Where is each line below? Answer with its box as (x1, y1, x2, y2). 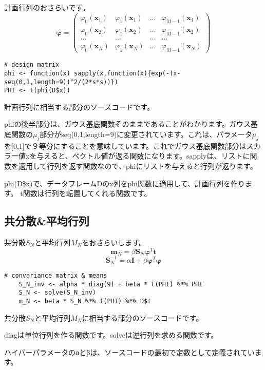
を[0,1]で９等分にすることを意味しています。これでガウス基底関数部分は (4, 140, 247, 151)
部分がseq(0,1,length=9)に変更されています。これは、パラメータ (40, 129, 252, 139)
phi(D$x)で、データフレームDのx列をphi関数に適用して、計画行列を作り (4, 178, 245, 188)
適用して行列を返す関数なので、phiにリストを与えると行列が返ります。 (18, 160, 257, 171)
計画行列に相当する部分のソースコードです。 (4, 101, 154, 112)
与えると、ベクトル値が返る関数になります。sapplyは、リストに (36, 150, 250, 161)
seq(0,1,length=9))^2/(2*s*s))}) (4, 78, 118, 86)
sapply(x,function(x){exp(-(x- (74, 69, 181, 77)
